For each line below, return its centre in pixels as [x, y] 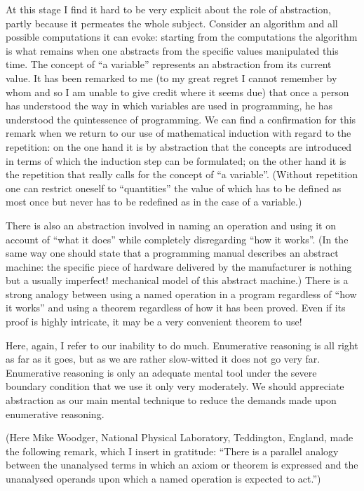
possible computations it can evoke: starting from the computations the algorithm [182, 37]
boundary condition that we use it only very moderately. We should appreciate [175, 386]
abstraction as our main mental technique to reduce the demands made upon [171, 400]
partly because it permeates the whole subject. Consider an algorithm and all [172, 23]
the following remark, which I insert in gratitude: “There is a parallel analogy [172, 451]
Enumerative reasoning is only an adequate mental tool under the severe [161, 372]
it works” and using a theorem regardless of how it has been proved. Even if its [176, 308]
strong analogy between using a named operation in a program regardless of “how [181, 294]
